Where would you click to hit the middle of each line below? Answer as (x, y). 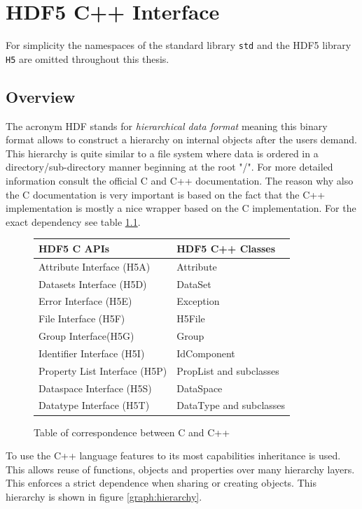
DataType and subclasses (231, 405)
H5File (191, 318)
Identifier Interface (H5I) (92, 353)
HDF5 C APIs (74, 248)
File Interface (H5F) (82, 318)
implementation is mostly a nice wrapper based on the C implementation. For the (181, 208)
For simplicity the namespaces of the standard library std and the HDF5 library (179, 45)
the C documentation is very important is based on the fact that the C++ (166, 194)
